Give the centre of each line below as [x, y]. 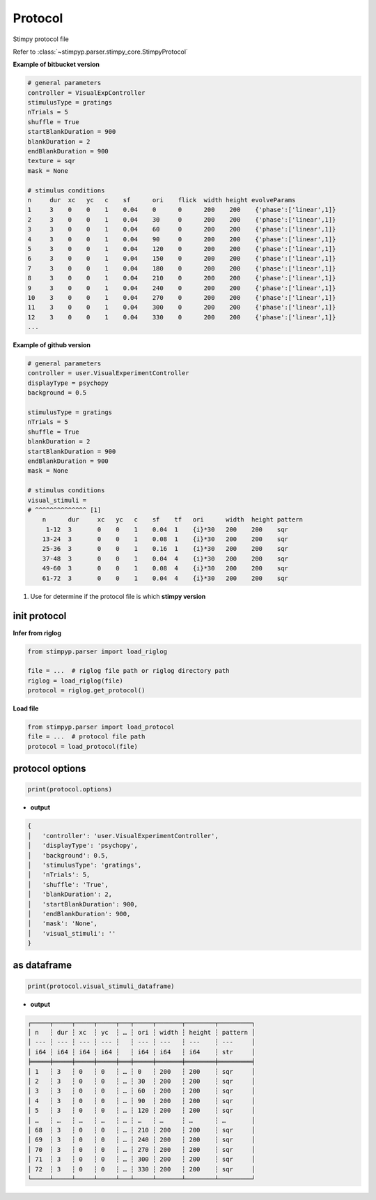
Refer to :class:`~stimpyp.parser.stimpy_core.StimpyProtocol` [100, 52]
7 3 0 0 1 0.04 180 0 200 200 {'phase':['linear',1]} [182, 268]
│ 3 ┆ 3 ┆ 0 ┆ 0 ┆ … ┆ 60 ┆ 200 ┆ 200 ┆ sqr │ [141, 1091]
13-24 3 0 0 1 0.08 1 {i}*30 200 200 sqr [165, 539]
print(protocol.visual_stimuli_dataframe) [101, 986]
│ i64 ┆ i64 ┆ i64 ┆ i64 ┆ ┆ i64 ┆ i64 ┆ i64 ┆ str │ [141, 1052]
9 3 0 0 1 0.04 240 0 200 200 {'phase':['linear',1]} [182, 288]
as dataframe [42, 965]
